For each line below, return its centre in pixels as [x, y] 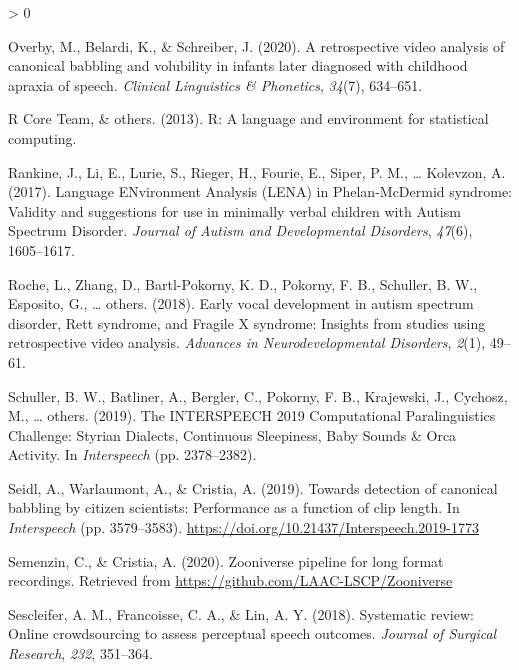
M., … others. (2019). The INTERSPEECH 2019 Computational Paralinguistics [252, 415]
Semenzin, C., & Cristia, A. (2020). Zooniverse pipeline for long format [226, 560]
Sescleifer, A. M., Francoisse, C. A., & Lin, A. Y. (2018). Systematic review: [241, 613]
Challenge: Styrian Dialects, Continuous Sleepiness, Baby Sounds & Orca [232, 434]
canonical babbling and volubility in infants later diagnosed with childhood [238, 65]
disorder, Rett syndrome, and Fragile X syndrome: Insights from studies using [247, 322]
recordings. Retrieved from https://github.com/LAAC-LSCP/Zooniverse [230, 580]
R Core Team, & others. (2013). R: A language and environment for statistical [248, 118]
